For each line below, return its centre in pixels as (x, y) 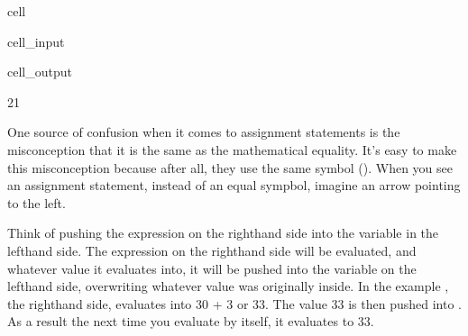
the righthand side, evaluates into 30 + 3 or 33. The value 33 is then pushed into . (234, 303)
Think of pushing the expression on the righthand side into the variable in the (223, 233)
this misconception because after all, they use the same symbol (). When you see (230, 167)
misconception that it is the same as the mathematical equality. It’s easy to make (232, 149)
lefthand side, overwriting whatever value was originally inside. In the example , (228, 286)
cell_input (36, 41)
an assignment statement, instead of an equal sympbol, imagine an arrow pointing (234, 185)
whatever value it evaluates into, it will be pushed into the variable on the (212, 268)
